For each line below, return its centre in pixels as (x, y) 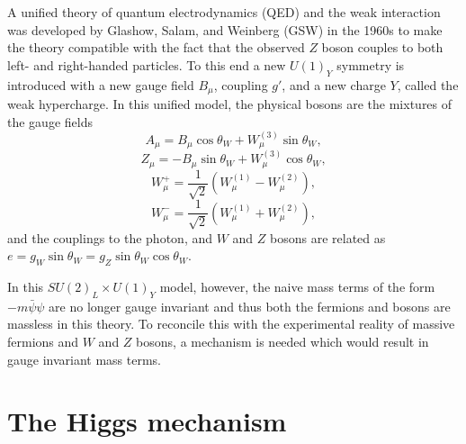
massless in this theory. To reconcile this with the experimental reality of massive (231, 324)
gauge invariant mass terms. (85, 359)
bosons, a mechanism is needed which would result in (282, 341)
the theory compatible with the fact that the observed (156, 47)
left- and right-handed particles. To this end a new (147, 64)
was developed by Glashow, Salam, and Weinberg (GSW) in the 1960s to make (225, 29)
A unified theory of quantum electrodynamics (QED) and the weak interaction (224, 12)
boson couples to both (382, 47)
